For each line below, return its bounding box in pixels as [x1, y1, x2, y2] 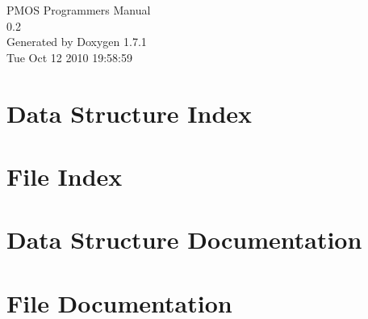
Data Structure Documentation [6, 223, 362, 256]
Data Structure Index [6, 96, 253, 129]
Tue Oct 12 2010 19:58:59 [6, 48, 132, 65]
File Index [6, 159, 123, 192]
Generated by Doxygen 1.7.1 [6, 33, 147, 50]
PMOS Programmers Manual [6, 2, 151, 18]
